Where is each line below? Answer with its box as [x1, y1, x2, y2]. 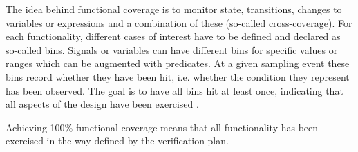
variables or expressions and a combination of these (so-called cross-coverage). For [6, 15, 352, 30]
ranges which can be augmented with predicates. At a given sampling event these [6, 56, 350, 70]
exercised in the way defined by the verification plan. [6, 133, 229, 148]
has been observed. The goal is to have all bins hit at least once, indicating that [6, 83, 343, 97]
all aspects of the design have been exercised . [6, 97, 199, 111]
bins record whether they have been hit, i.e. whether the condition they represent [6, 69, 350, 84]
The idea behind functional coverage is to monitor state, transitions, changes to [6, 2, 342, 16]
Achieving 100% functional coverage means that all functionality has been [6, 120, 319, 134]
